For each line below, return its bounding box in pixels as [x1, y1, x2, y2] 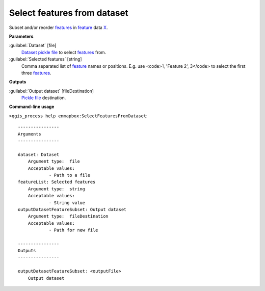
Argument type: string [27, 186, 85, 191]
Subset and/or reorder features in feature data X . [9, 25, 108, 30]
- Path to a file [49, 172, 91, 178]
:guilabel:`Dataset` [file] [9, 42, 56, 49]
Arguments [18, 131, 41, 137]
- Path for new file [49, 227, 98, 233]
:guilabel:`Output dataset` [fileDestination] [9, 88, 94, 94]
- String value [49, 200, 85, 206]
